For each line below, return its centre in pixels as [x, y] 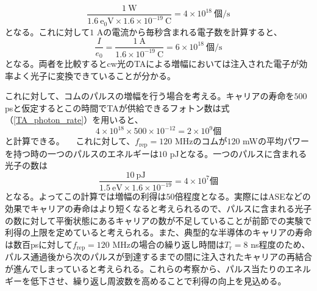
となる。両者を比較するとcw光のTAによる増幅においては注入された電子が [152, 63]
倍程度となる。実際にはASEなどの [243, 196]
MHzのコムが [201, 141]
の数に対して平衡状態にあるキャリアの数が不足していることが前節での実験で [158, 220]
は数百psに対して [39, 244]
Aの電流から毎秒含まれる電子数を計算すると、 [189, 31]
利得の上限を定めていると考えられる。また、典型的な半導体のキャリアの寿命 [158, 232]
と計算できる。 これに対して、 [70, 141]
